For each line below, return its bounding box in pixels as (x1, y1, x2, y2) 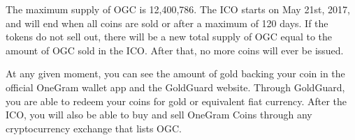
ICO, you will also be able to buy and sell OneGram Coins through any (6, 107, 312, 122)
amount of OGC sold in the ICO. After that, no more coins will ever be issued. (6, 42, 344, 57)
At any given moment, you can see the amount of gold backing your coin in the (6, 66, 345, 81)
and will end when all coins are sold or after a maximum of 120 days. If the (6, 15, 328, 30)
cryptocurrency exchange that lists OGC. (6, 120, 182, 135)
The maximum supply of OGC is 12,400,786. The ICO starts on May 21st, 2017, (6, 2, 350, 16)
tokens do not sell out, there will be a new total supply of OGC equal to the (6, 29, 333, 44)
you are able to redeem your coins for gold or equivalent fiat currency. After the (6, 93, 347, 108)
